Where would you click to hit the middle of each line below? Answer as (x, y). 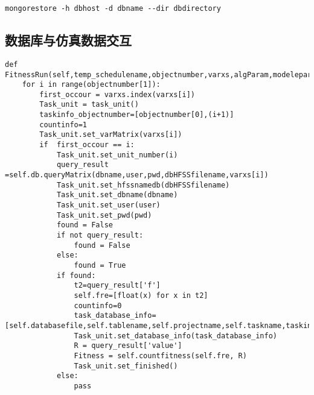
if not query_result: (100, 235)
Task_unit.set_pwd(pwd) (104, 215)
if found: (76, 275)
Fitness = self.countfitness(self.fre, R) (160, 355)
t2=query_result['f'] (117, 286)
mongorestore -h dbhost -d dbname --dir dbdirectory (113, 8)
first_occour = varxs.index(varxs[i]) (117, 94)
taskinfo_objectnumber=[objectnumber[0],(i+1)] (137, 115)
